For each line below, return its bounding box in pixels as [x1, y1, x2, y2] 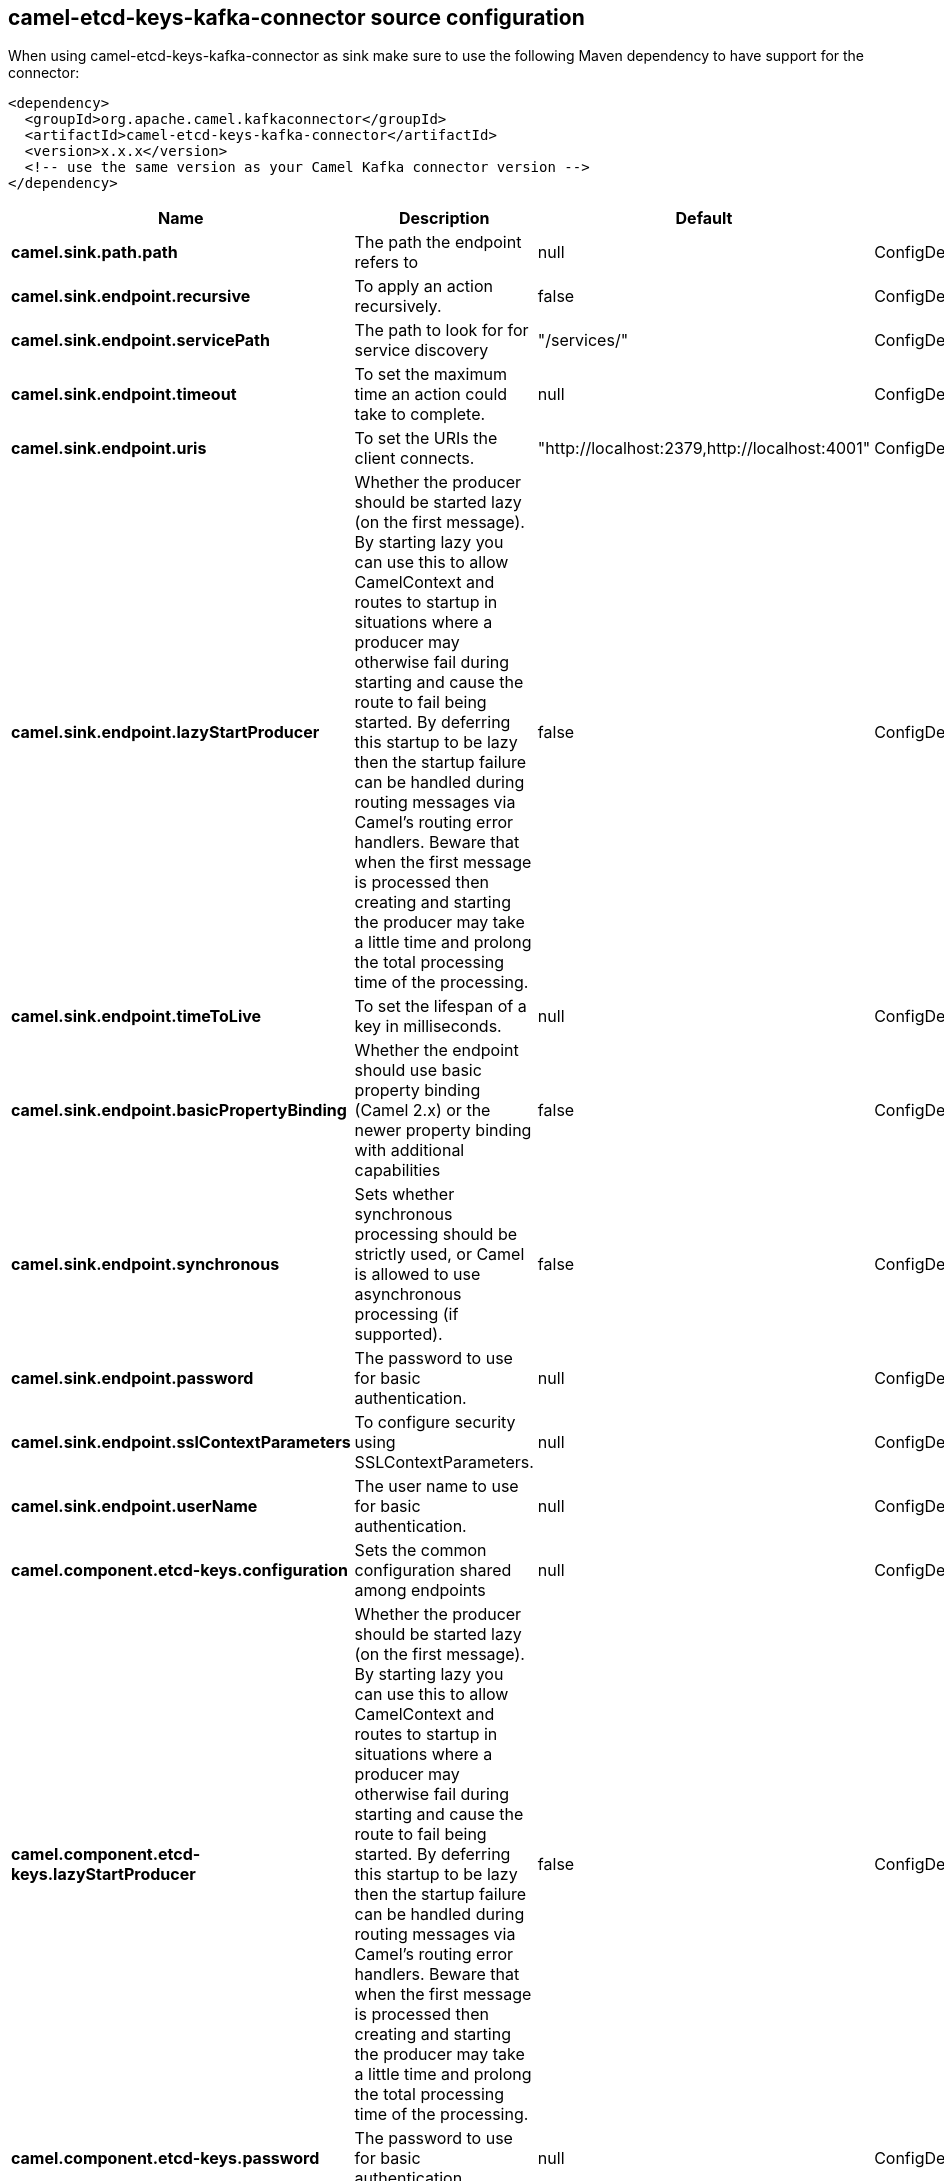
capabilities [354, 1160, 441, 1181]
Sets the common [354, 1540, 487, 1561]
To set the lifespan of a [354, 996, 527, 1017]
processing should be [354, 1224, 518, 1245]
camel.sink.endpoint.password [11, 1368, 254, 1389]
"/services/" [537, 330, 629, 351]
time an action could [354, 384, 508, 405]
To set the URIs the [354, 428, 498, 449]
